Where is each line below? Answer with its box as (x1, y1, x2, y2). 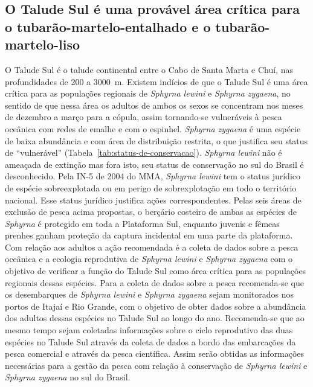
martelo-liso (5, 35, 80, 54)
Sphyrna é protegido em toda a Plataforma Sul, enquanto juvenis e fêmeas (5, 217, 280, 229)
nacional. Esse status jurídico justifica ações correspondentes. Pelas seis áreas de (5, 193, 302, 206)
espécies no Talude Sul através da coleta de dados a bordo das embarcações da (5, 335, 296, 348)
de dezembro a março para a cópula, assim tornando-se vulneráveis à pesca (5, 110, 282, 123)
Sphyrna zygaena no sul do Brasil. (5, 371, 131, 383)
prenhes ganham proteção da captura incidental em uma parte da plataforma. (5, 229, 293, 241)
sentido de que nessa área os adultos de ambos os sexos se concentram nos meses (5, 98, 303, 111)
